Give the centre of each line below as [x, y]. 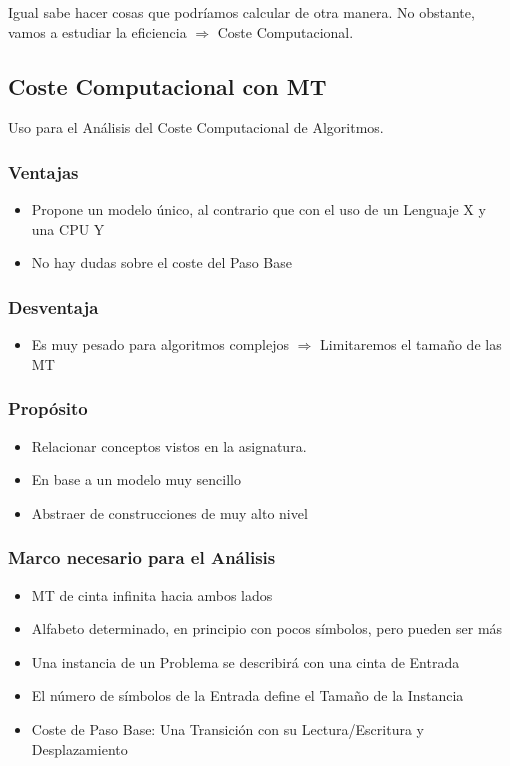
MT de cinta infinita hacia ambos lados [152, 594]
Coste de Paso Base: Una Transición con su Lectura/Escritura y [227, 728]
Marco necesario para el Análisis [142, 557]
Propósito [48, 408]
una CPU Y [68, 228]
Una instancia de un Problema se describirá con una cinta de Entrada [245, 661]
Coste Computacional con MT [167, 85]
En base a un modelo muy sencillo [136, 479]
